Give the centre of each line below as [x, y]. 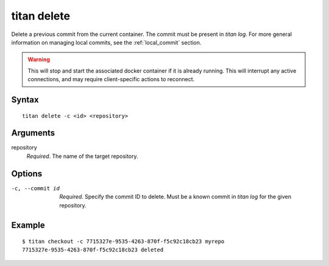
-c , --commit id [36, 188]
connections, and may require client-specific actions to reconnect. [111, 79]
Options [27, 174]
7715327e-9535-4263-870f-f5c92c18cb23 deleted [93, 250]
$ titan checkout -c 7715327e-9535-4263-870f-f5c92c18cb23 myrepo [123, 241]
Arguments [33, 133]
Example [28, 225]
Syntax [25, 100]
